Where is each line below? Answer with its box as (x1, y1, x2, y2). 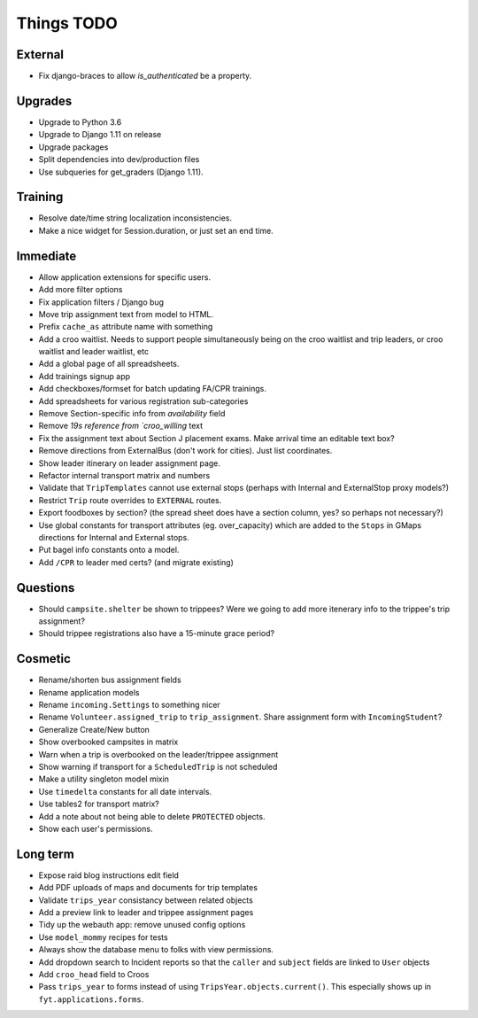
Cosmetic (16, 651, 71, 666)
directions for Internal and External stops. (38, 532, 189, 542)
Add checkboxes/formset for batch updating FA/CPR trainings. (38, 384, 267, 394)
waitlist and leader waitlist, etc (38, 346, 150, 357)
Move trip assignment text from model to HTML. (38, 308, 214, 319)
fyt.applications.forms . (38, 993, 144, 1005)
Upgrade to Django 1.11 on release (38, 129, 162, 140)
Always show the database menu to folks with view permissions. (38, 944, 274, 955)
